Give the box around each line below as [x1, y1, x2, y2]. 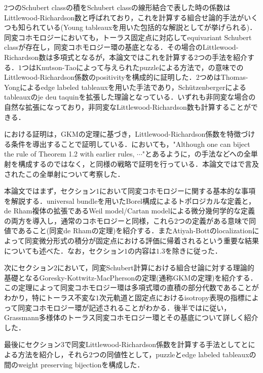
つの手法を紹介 [198, 51, 248, 62]
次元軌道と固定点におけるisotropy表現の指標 [99, 292, 245, 303]
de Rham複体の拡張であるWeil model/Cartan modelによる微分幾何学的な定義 [4, 205, 255, 216]
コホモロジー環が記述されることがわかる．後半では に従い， [32, 302, 231, 313]
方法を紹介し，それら [18, 349, 89, 359]
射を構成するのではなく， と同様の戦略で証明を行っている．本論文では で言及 [4, 158, 259, 169]
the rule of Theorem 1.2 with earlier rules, [4, 148, 135, 159]
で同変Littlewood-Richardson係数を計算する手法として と [64, 339, 248, 350]
